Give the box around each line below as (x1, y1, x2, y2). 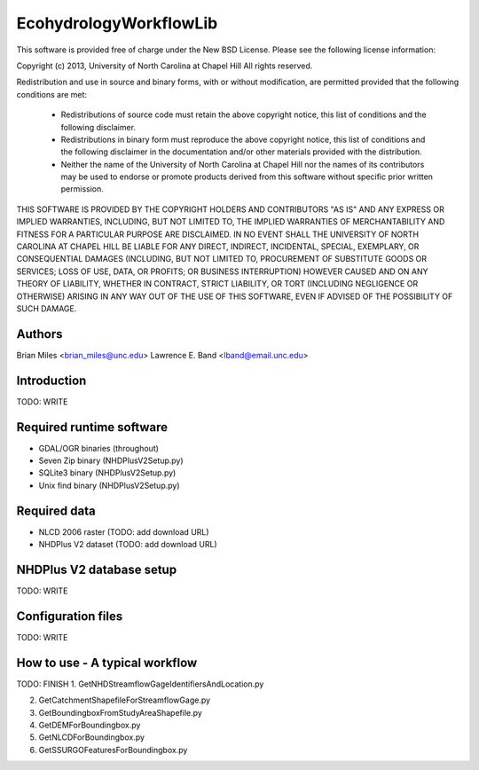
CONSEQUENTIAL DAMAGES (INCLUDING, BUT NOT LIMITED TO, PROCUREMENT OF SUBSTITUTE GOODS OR (16, 254, 428, 264)
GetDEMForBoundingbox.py (38, 719, 141, 731)
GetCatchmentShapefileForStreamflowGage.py (38, 695, 211, 705)
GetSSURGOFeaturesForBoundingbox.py (38, 744, 188, 755)
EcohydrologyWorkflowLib (16, 13, 218, 33)
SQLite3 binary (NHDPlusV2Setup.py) (38, 467, 177, 478)
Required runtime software (16, 420, 169, 435)
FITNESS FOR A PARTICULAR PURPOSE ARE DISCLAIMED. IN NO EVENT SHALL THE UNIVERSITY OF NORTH (16, 229, 420, 240)
